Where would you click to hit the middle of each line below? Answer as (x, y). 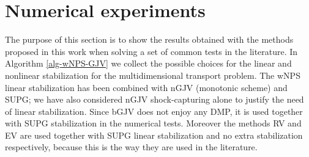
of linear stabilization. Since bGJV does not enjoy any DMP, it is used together (154, 111)
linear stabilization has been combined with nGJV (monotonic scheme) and (146, 87)
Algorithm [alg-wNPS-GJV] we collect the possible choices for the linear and (148, 63)
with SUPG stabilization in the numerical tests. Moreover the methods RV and (153, 123)
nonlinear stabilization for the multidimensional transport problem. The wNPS (153, 75)
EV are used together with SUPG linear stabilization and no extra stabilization (154, 135)
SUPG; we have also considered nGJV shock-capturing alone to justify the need (154, 99)
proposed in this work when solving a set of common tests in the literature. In (151, 51)
